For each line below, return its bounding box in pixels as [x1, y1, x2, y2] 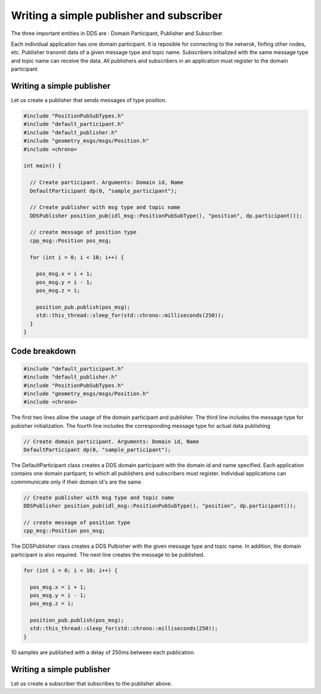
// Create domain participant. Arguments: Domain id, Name [23, 438, 199, 445]
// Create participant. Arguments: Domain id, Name [30, 179, 184, 186]
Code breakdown [11, 346, 76, 356]
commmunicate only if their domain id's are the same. [11, 478, 143, 485]
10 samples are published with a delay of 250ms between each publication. [11, 648, 196, 656]
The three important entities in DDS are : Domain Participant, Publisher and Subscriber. [11, 30, 224, 37]
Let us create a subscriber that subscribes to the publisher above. [11, 680, 172, 687]
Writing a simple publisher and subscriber [11, 9, 223, 22]
